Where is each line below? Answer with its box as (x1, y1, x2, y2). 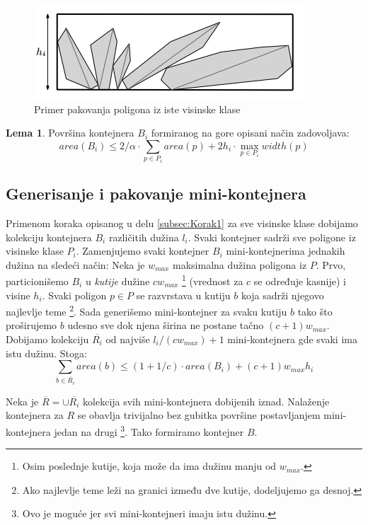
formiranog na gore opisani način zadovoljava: (151, 125, 350, 140)
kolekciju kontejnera (6, 229, 92, 244)
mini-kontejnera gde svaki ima (227, 332, 357, 347)
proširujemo (6, 318, 57, 333)
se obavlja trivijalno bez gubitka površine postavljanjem (77, 408, 321, 422)
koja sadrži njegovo (241, 287, 324, 302)
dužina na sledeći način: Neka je (6, 257, 145, 272)
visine (6, 287, 30, 302)
